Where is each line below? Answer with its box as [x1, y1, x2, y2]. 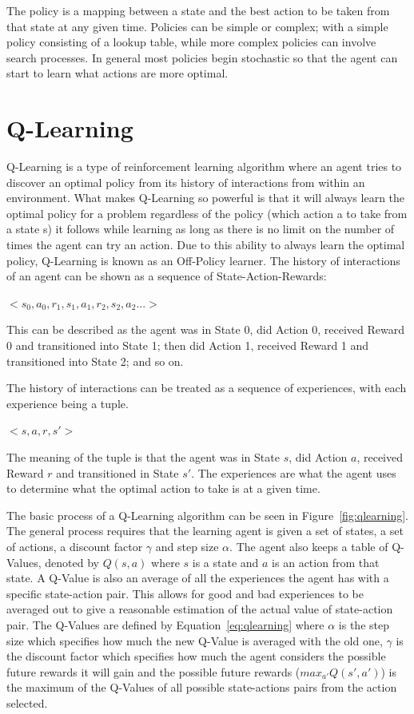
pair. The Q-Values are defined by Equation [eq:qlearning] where [6, 616, 324, 633]
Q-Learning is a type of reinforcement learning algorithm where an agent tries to [6, 158, 402, 175]
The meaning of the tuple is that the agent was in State [6, 449, 280, 465]
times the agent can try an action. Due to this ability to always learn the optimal [6, 236, 405, 253]
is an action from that [272, 553, 380, 570]
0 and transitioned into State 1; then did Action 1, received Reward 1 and [6, 337, 369, 354]
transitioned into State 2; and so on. [6, 352, 184, 369]
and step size [155, 537, 219, 554]
